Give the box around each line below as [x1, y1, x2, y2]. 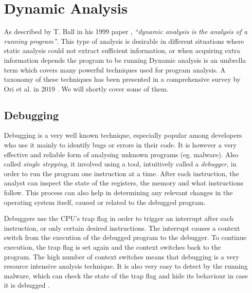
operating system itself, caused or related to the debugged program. [4, 197, 206, 207]
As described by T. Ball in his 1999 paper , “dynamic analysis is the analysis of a [4, 26, 248, 37]
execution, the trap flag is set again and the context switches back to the [4, 242, 221, 252]
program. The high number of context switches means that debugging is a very [4, 251, 239, 261]
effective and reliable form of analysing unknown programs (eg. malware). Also [4, 149, 238, 159]
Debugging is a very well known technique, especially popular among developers [4, 130, 242, 140]
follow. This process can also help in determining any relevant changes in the [4, 187, 233, 198]
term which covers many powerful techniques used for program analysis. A [4, 64, 226, 74]
